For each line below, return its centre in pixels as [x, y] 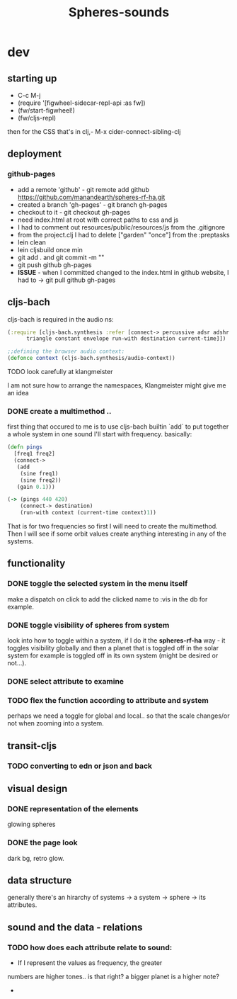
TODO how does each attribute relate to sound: [90, 947]
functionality [36, 564]
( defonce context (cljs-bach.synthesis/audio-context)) [91, 359]
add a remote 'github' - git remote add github [83, 189]
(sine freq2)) [41, 480]
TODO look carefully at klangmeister [60, 372]
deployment [35, 154]
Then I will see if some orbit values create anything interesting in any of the [117, 534]
